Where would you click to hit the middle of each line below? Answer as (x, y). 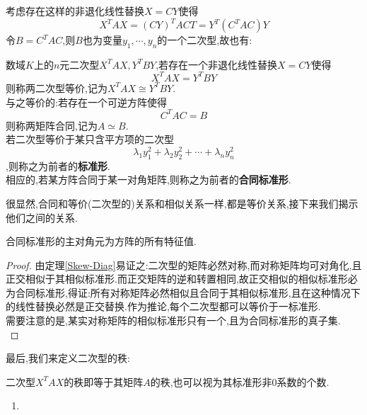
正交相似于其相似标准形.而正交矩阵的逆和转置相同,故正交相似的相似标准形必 (182, 279)
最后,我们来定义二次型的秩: (68, 358)
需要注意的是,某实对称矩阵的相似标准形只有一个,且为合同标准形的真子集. (173, 320)
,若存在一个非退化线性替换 (217, 64)
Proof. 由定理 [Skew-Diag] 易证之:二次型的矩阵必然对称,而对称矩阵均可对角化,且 (184, 265)
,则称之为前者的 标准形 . (58, 165)
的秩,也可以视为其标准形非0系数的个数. (240, 381)
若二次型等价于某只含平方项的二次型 (90, 139)
